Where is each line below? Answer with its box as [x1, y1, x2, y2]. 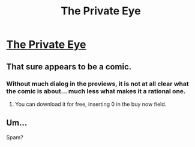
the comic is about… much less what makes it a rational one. [6, 87, 186, 95]
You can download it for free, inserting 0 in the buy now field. [14, 100, 167, 108]
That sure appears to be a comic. [6, 62, 132, 72]
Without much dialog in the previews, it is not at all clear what [6, 79, 189, 88]
